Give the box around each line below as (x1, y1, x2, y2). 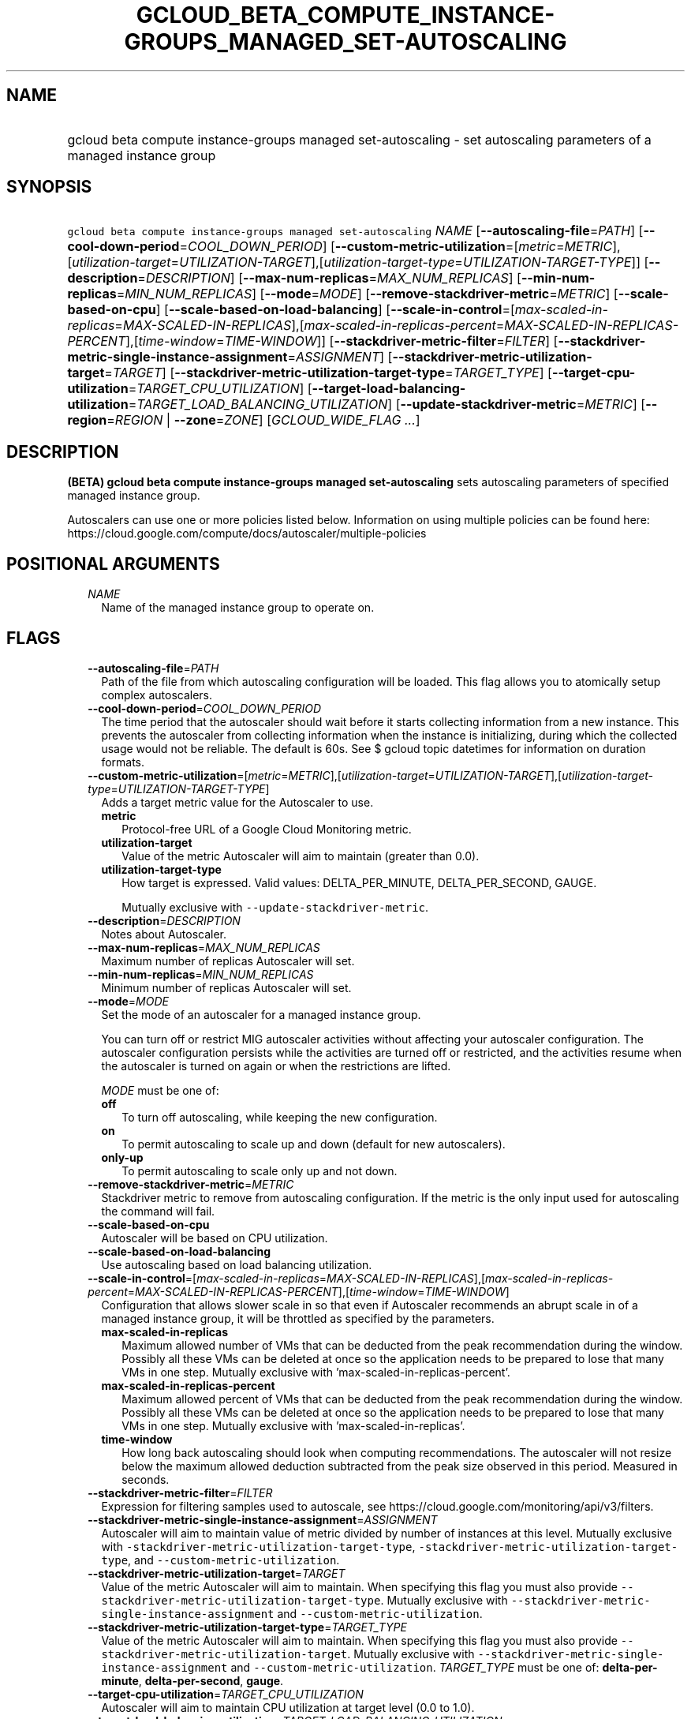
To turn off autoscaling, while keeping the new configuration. (121, 1110, 438, 1124)
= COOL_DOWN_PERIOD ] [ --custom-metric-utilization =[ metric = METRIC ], (179, 238, 621, 255)
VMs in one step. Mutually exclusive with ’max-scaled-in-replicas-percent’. (121, 1365, 510, 1379)
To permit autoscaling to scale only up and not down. (121, 1163, 398, 1178)
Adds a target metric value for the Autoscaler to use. (101, 795, 374, 809)
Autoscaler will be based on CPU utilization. (101, 1230, 328, 1245)
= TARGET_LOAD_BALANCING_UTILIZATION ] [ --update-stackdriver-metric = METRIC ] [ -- (128, 396, 658, 413)
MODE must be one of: (101, 1083, 219, 1097)
